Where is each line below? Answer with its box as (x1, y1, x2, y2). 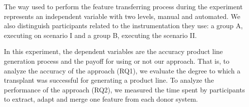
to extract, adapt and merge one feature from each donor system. (4, 94, 198, 104)
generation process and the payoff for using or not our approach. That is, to (4, 55, 230, 66)
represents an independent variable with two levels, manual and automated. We (4, 11, 240, 21)
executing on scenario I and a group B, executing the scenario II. (4, 30, 197, 40)
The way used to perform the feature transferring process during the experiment (4, 1, 243, 11)
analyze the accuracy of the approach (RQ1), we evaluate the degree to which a (4, 65, 241, 75)
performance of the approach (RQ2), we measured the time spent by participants (4, 84, 245, 94)
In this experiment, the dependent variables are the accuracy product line (4, 46, 223, 56)
